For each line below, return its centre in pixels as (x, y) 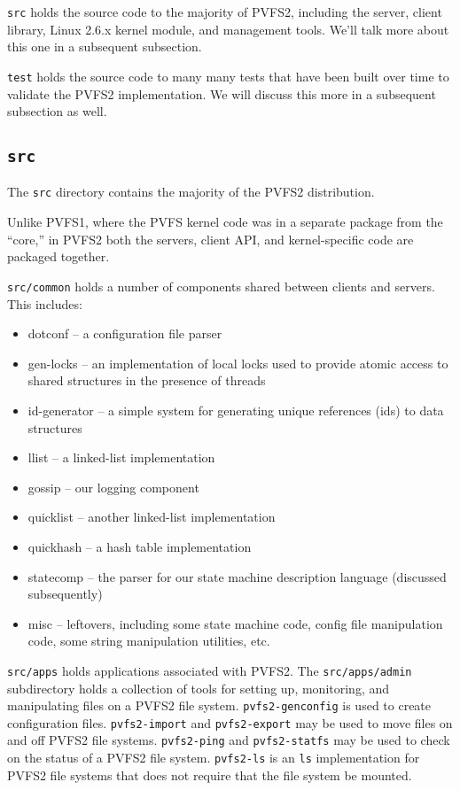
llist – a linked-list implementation (121, 457)
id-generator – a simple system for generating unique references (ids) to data (236, 410)
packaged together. (58, 256)
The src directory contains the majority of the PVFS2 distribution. (191, 192)
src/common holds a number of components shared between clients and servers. (221, 286)
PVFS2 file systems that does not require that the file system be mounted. (210, 775)
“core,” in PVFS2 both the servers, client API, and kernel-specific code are (211, 239)
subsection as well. (57, 111)
